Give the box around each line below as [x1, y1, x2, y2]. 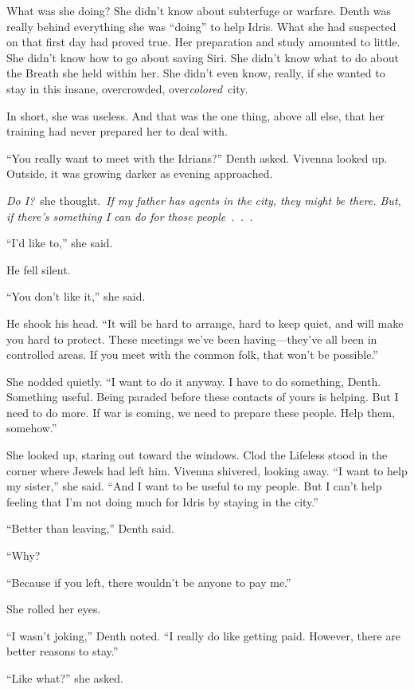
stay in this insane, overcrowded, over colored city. [6, 80, 248, 96]
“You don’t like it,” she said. [6, 288, 146, 305]
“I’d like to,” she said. [6, 234, 113, 251]
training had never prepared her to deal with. [6, 123, 228, 140]
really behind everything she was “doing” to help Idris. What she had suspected [6, 18, 396, 34]
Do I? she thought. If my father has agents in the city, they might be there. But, [6, 191, 401, 208]
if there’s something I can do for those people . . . [6, 207, 253, 224]
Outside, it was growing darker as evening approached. [6, 165, 273, 182]
